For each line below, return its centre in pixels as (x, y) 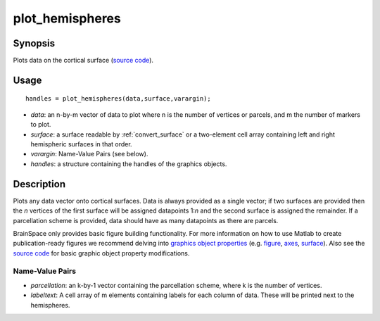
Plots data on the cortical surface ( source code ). (83, 61)
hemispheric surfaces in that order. (82, 144)
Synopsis (34, 43)
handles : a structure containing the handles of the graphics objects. (129, 164)
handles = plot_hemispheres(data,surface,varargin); (118, 99)
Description (39, 184)
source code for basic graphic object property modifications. (101, 253)
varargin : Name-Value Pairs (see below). (89, 154)
